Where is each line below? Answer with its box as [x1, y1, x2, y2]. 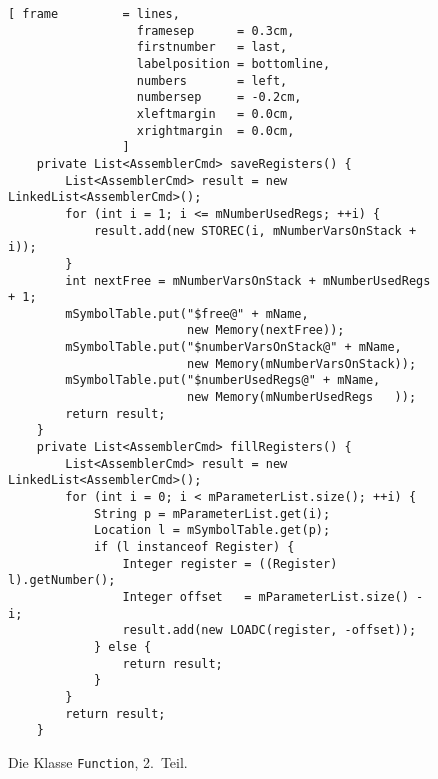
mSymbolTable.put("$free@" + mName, [65, 306, 309, 321]
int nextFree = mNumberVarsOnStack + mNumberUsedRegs [65, 273, 431, 288]
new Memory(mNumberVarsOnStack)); [186, 356, 417, 371]
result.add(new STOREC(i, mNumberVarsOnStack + [93, 223, 417, 238]
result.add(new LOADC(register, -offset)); [122, 623, 417, 638]
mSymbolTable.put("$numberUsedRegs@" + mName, [65, 373, 381, 388]
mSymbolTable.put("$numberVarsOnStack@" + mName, [65, 340, 402, 355]
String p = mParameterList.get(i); [93, 506, 331, 521]
